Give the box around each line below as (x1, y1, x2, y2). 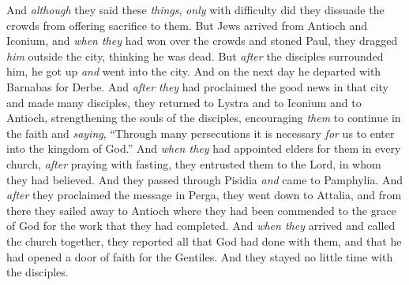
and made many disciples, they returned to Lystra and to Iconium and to (6, 94, 362, 110)
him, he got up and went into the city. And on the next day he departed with (6, 63, 381, 80)
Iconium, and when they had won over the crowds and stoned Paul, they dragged (6, 32, 398, 49)
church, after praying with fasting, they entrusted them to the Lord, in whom (6, 155, 381, 172)
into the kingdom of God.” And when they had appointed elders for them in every (6, 140, 401, 157)
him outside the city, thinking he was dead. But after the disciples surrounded (6, 47, 384, 64)
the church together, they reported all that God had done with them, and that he (6, 232, 402, 249)
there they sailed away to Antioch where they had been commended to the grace (6, 202, 396, 218)
